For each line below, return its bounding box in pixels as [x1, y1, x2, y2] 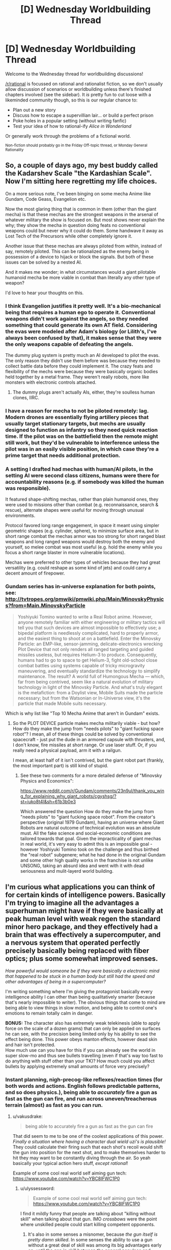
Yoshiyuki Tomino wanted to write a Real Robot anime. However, [17, 613, 153, 620]
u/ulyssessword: [20, 1185, 55, 1191]
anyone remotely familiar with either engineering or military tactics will [17, 619, 165, 625]
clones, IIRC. [12, 395, 40, 401]
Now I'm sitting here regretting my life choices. [5, 177, 157, 186]
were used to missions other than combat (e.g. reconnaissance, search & [5, 502, 159, 508]
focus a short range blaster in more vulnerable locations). [5, 550, 126, 556]
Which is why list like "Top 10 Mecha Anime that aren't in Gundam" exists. [5, 710, 160, 716]
